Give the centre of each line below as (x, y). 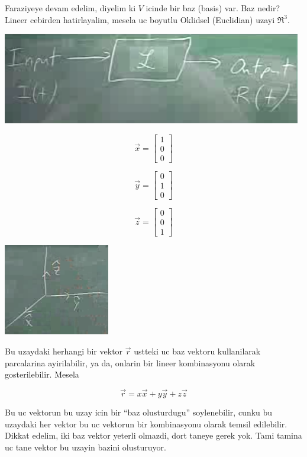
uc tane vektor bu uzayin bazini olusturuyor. (85, 447)
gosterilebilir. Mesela (42, 374)
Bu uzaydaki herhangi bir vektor (64, 351)
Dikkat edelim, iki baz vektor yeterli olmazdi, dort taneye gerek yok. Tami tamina (153, 435)
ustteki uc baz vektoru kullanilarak (197, 351)
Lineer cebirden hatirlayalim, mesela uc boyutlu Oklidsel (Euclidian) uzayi (140, 19)
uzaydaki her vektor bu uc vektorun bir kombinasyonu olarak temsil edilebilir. (146, 424)
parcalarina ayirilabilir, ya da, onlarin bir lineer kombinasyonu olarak (130, 362)
